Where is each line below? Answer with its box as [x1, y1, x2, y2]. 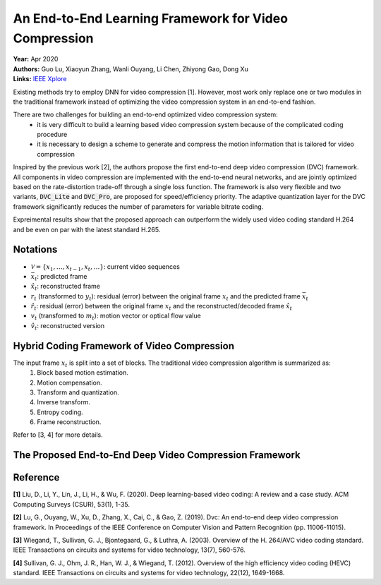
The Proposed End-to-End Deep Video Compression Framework [13, 449, 301, 462]
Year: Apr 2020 [13, 55, 59, 64]
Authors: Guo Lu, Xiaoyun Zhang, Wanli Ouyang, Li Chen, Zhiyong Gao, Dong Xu [13, 64, 248, 73]
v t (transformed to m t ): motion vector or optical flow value [30, 311, 201, 322]
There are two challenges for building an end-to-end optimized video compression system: [13, 110, 278, 119]
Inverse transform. [37, 398, 91, 406]
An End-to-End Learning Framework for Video [13, 11, 289, 26]
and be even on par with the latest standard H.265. [13, 225, 161, 234]
